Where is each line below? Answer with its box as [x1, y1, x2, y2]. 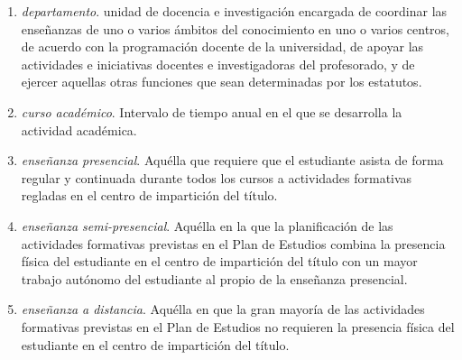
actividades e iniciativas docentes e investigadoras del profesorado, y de [21, 54, 415, 73]
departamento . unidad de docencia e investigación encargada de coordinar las [21, 2, 448, 20]
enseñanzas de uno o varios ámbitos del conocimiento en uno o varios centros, [21, 19, 449, 38]
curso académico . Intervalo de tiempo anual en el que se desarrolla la [21, 102, 402, 121]
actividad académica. [21, 120, 137, 139]
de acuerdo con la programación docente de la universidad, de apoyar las [21, 37, 424, 56]
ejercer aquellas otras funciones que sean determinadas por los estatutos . [21, 72, 422, 91]
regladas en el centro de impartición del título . [21, 186, 278, 205]
